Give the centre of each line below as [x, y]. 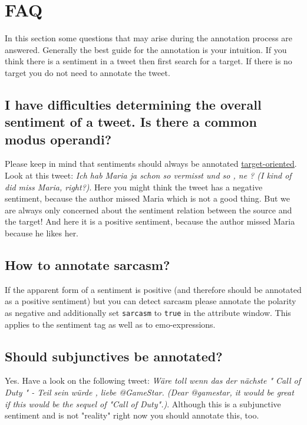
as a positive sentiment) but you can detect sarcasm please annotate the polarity [151, 301]
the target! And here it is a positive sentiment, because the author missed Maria [150, 221]
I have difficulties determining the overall [133, 104]
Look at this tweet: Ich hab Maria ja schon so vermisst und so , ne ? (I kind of [148, 175]
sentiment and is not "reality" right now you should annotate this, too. [132, 415]
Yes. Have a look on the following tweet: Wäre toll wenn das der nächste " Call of [153, 380]
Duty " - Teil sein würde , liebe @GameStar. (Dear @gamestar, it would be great [149, 392]
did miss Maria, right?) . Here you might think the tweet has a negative [134, 187]
